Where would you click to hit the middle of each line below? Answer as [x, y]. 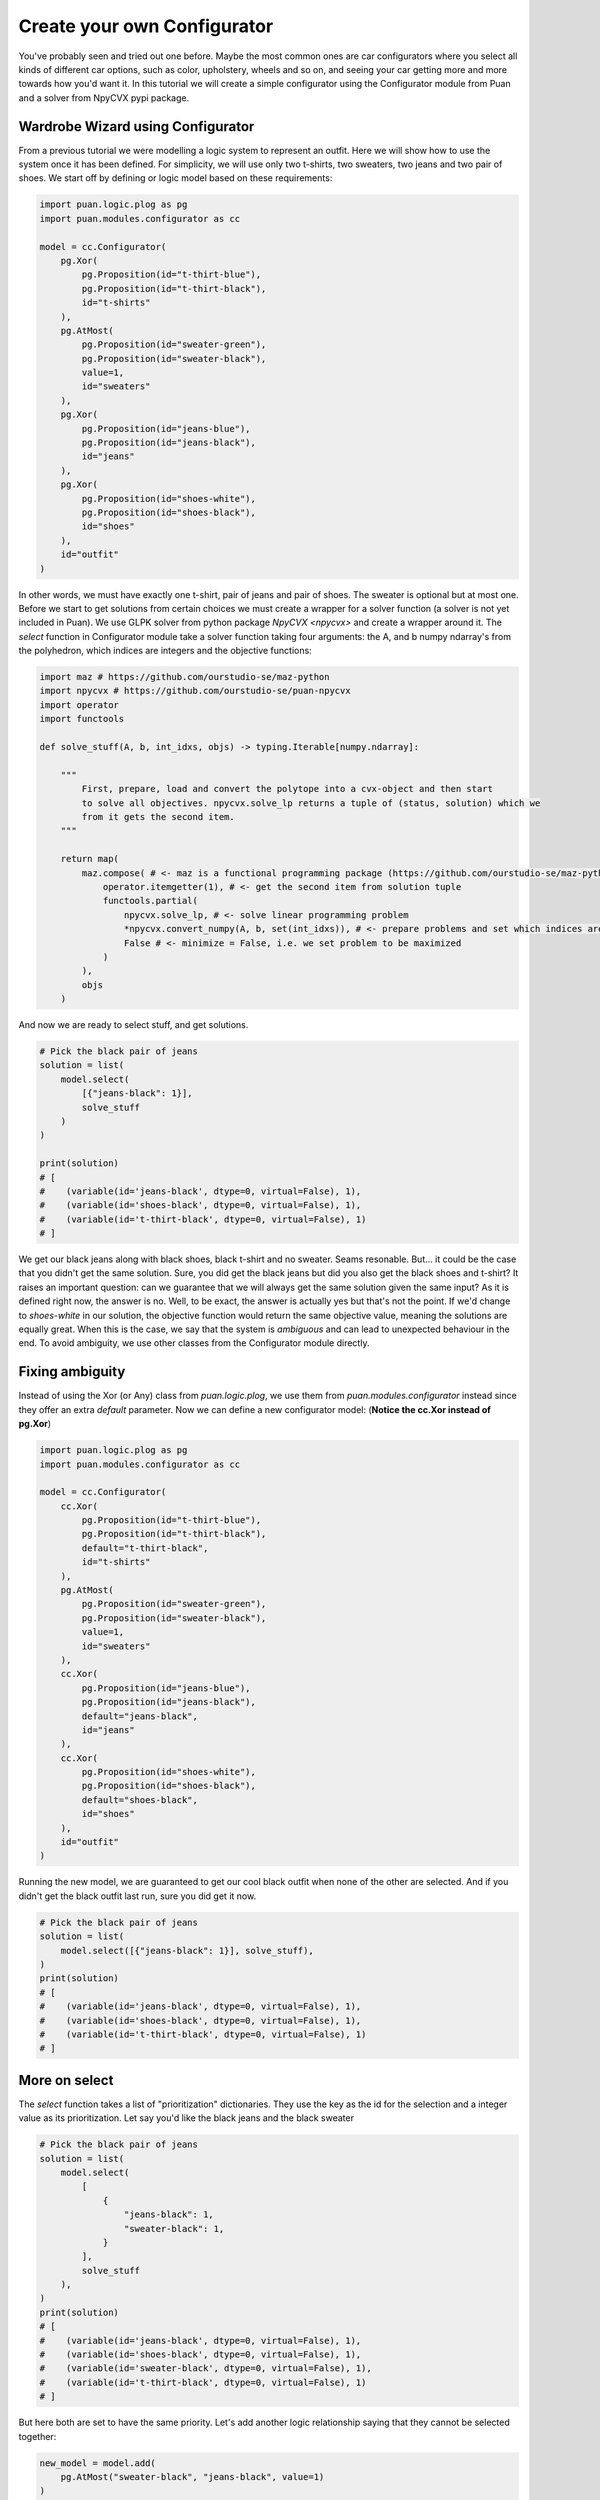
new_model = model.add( [98, 2463]
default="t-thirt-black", [145, 1548]
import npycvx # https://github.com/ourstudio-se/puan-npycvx [195, 691]
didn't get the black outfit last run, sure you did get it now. [137, 1896]
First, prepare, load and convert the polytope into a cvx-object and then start [287, 789]
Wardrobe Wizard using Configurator [136, 126]
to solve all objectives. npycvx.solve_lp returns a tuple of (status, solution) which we [311, 803]
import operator [79, 704]
